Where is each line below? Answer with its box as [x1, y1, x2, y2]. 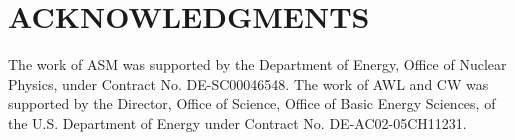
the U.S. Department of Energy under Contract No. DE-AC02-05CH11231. [8, 112, 467, 133]
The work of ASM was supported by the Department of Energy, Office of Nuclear [8, 54, 507, 75]
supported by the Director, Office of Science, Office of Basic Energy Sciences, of [8, 93, 496, 114]
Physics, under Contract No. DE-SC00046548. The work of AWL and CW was [8, 73, 489, 94]
